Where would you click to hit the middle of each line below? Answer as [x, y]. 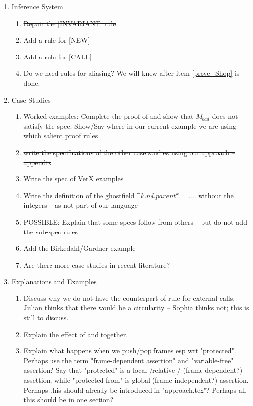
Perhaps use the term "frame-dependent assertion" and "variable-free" [128, 360]
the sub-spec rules [51, 231]
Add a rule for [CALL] [57, 56]
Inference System [37, 6]
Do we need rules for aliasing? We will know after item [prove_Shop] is [131, 73]
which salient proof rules [61, 136]
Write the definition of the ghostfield [79, 195]
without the [216, 195]
